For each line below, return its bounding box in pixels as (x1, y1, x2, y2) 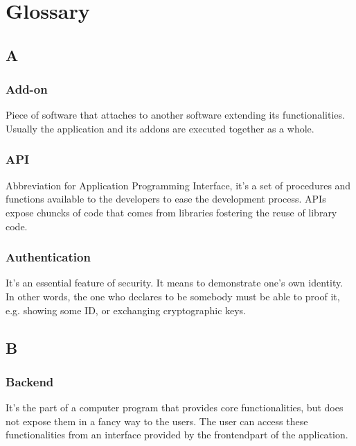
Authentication (6, 248, 91, 266)
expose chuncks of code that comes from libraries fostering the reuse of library (6, 205, 337, 219)
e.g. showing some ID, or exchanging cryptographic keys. (6, 302, 247, 317)
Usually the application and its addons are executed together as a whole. (6, 121, 314, 135)
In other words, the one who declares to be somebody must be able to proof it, (6, 289, 340, 303)
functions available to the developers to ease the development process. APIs (6, 191, 326, 206)
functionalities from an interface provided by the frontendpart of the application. (6, 427, 348, 442)
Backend (6, 372, 54, 390)
